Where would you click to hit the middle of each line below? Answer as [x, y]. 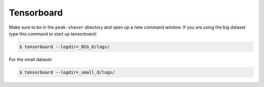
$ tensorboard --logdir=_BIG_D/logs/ [65, 47]
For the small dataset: [31, 59]
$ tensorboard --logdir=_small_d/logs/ [67, 72]
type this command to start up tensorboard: [53, 34]
